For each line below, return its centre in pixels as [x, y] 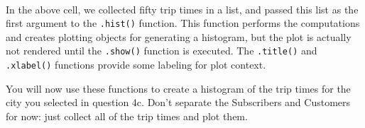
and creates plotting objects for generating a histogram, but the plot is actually [179, 36]
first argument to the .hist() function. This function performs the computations [183, 23]
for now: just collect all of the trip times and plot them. [127, 116]
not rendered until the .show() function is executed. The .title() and [162, 51]
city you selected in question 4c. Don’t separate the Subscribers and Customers [178, 102]
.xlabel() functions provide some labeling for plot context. [136, 65]
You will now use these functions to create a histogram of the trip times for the [178, 88]
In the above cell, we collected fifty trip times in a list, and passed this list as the [182, 9]
